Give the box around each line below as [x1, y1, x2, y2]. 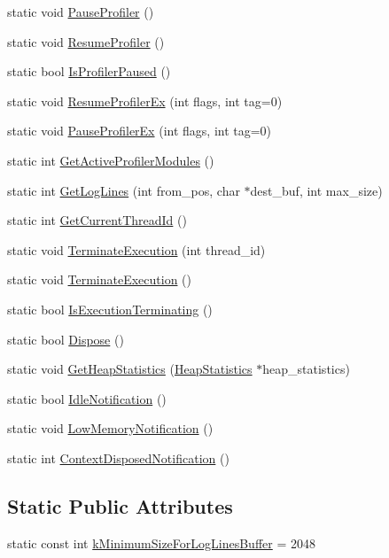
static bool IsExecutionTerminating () [7, 299, 213, 318]
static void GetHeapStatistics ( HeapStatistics [7, 360, 253, 378]
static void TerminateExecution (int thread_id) [7, 240, 266, 259]
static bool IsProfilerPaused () [7, 62, 171, 81]
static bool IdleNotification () [7, 389, 167, 407]
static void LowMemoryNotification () [7, 419, 214, 438]
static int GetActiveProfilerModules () [7, 151, 214, 169]
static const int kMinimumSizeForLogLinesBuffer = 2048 [7, 533, 315, 552]
